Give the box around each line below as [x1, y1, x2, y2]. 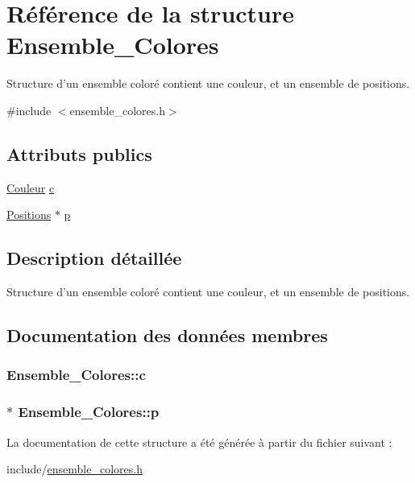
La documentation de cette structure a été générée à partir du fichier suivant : [6, 433, 392, 450]
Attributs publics [6, 141, 152, 166]
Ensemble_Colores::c [6, 365, 146, 385]
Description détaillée [6, 246, 182, 270]
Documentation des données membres [6, 323, 328, 348]
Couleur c [6, 179, 55, 196]
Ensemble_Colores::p [18, 402, 160, 422]
